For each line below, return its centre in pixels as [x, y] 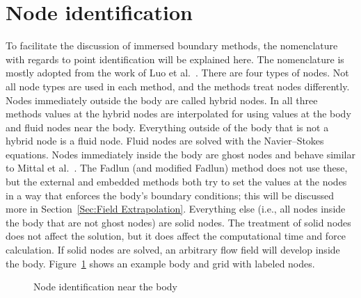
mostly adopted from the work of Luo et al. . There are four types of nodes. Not [177, 73]
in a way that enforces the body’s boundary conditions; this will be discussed [170, 195]
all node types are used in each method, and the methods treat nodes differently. [178, 86]
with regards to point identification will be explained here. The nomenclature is [175, 59]
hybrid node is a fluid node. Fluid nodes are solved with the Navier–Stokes [165, 141]
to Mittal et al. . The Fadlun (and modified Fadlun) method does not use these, [177, 168]
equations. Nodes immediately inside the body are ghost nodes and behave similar [180, 154]
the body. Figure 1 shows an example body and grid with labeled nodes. [160, 263]
